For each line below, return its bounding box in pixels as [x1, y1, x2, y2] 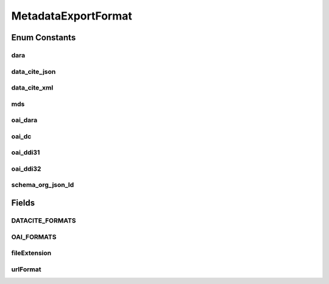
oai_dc [11, 132, 32, 140]
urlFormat [11, 265, 41, 274]
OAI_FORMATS [11, 232, 57, 241]
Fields [11, 198, 35, 208]
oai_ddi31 [11, 148, 40, 157]
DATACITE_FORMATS [11, 216, 76, 225]
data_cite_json [11, 67, 56, 76]
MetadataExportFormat [11, 9, 132, 23]
